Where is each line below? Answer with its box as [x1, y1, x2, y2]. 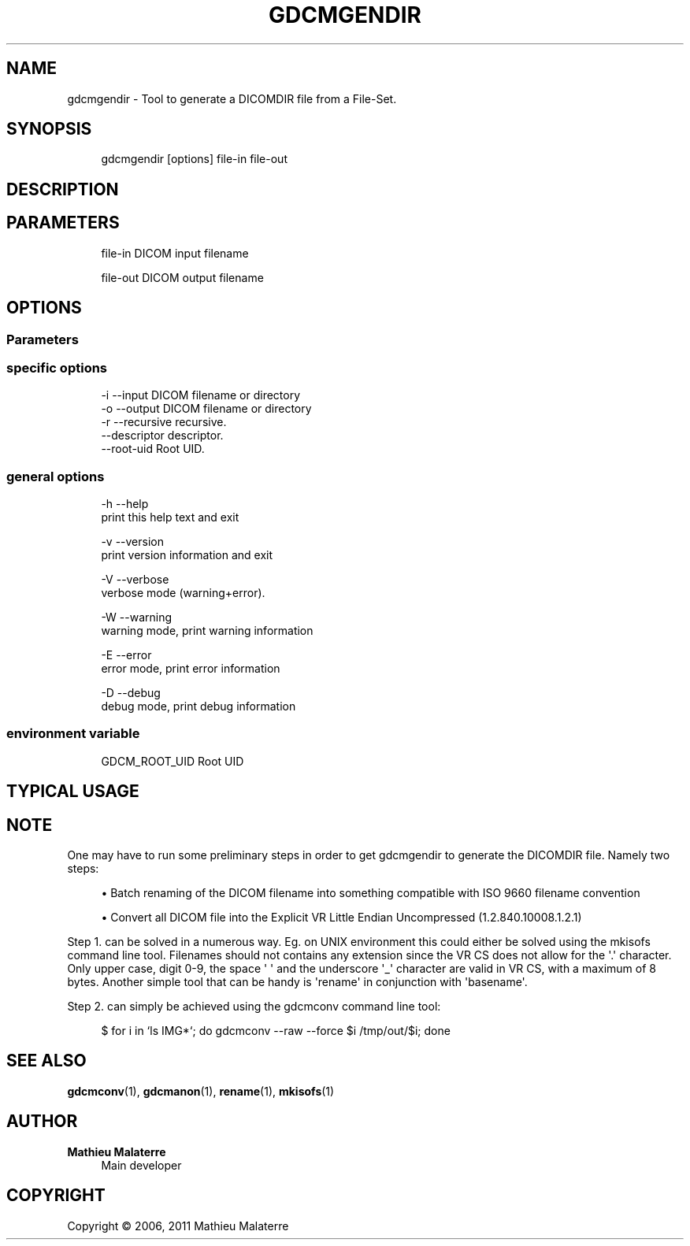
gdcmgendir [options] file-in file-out [101, 152, 287, 166]
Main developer [101, 1158, 182, 1172]
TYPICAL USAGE [6, 781, 139, 802]
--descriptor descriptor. [101, 428, 224, 443]
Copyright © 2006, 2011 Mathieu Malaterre [67, 1218, 289, 1233]
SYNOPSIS [6, 119, 92, 139]
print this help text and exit [101, 510, 239, 525]
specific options [6, 359, 108, 376]
